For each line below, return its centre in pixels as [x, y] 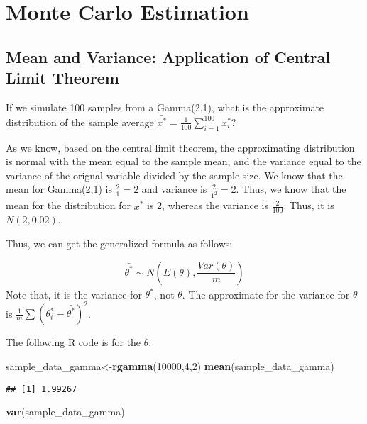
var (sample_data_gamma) [65, 412]
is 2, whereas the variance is [208, 205]
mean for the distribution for [69, 205]
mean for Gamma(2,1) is [59, 189]
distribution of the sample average [80, 122]
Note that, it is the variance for [74, 294]
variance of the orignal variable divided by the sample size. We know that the [174, 175]
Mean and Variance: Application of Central [168, 56]
